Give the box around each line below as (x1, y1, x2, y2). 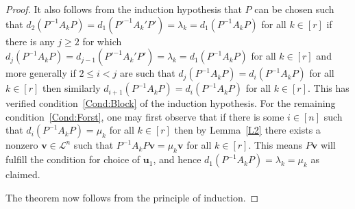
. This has (308, 81, 350, 95)
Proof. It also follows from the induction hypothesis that (5, 2, 242, 16)
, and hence (153, 152, 201, 167)
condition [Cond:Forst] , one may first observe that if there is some (5, 109, 284, 123)
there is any (5, 34, 55, 48)
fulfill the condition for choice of (5, 152, 140, 167)
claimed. (5, 167, 40, 182)
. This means (248, 138, 303, 152)
